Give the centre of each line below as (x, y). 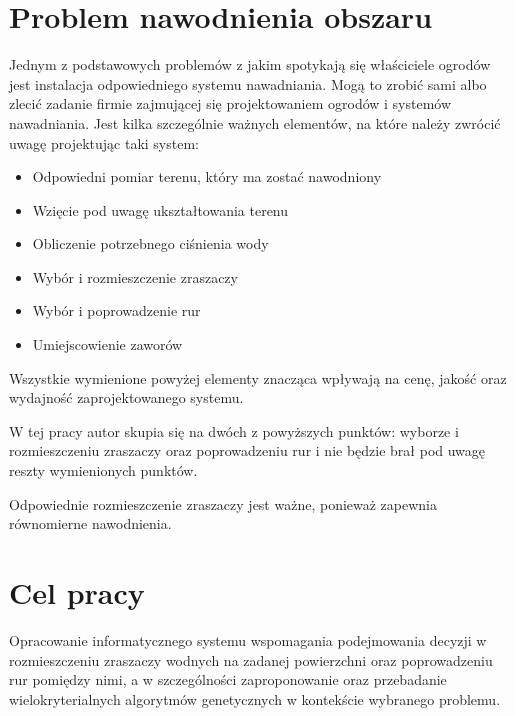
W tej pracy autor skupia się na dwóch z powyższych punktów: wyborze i (234, 430)
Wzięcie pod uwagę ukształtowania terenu (160, 209)
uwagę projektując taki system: (104, 142)
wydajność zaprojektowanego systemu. (126, 397)
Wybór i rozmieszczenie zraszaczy (135, 276)
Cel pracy (77, 592)
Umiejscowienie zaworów (107, 344)
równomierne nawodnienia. (90, 523)
